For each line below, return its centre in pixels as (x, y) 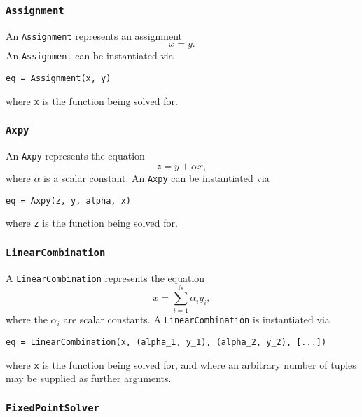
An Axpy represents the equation (75, 156)
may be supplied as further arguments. (89, 378)
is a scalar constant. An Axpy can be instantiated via (156, 177)
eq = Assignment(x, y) (58, 79)
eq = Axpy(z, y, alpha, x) (68, 200)
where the (27, 319)
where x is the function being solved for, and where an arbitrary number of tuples (181, 364)
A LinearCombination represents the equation (105, 277)
